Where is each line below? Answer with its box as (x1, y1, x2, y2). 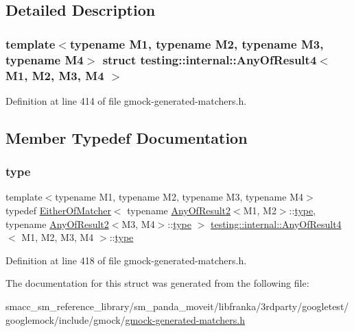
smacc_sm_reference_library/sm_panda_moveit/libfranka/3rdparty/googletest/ (5, 299, 349, 313)
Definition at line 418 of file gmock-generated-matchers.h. (5, 253, 247, 267)
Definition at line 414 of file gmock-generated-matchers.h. (5, 93, 247, 107)
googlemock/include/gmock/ (5, 312, 126, 327)
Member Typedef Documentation (5, 127, 248, 148)
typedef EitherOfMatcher (5, 203, 111, 218)
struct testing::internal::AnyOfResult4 (102, 51, 317, 68)
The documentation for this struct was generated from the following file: (5, 276, 309, 290)
